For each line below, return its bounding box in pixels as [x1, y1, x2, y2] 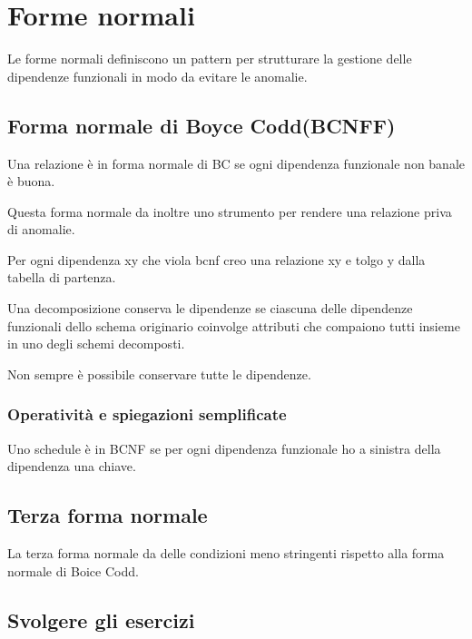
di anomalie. [7, 220, 75, 239]
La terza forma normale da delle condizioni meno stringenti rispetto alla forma [7, 544, 445, 563]
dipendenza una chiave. [7, 457, 136, 476]
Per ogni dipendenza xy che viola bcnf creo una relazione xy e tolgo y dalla [7, 250, 426, 269]
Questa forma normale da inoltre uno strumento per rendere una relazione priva [7, 202, 452, 221]
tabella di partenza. [7, 268, 116, 287]
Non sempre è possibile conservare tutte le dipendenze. [7, 364, 311, 383]
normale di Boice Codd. [7, 561, 139, 580]
